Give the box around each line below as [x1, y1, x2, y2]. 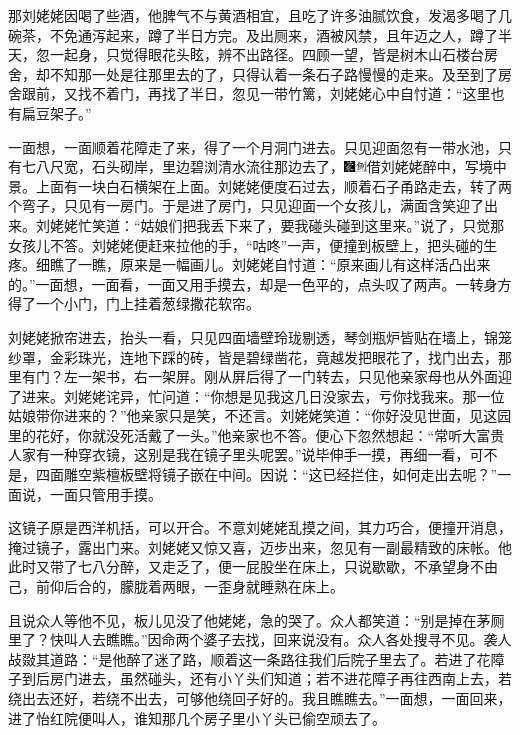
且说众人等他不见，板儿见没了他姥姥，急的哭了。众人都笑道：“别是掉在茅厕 [8, 609, 505, 630]
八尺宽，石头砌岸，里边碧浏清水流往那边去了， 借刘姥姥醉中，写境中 [35, 156, 507, 177]
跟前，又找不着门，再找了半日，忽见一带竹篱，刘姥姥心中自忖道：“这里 [21, 83, 491, 104]
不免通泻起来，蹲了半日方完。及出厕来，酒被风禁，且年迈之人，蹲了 [49, 24, 498, 45]
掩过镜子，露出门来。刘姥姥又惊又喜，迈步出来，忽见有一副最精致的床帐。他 [8, 536, 512, 557]
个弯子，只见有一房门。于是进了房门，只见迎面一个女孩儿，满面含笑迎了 [8, 195, 484, 216]
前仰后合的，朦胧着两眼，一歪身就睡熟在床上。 [35, 576, 344, 597]
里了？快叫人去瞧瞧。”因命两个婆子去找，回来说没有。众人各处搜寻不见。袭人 [8, 629, 512, 650]
